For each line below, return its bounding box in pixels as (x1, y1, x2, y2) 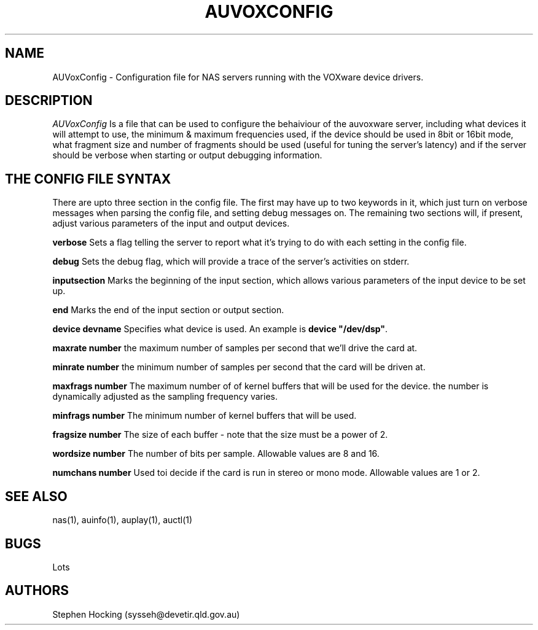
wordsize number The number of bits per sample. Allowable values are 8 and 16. (52, 448, 380, 459)
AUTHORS (5, 583, 69, 599)
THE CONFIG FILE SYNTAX (5, 171, 171, 187)
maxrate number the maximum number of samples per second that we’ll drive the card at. (52, 343, 418, 354)
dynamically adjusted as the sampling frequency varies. (52, 391, 278, 402)
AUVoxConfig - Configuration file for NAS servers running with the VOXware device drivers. (52, 71, 424, 82)
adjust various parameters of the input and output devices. (52, 218, 290, 229)
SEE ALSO (5, 488, 68, 504)
